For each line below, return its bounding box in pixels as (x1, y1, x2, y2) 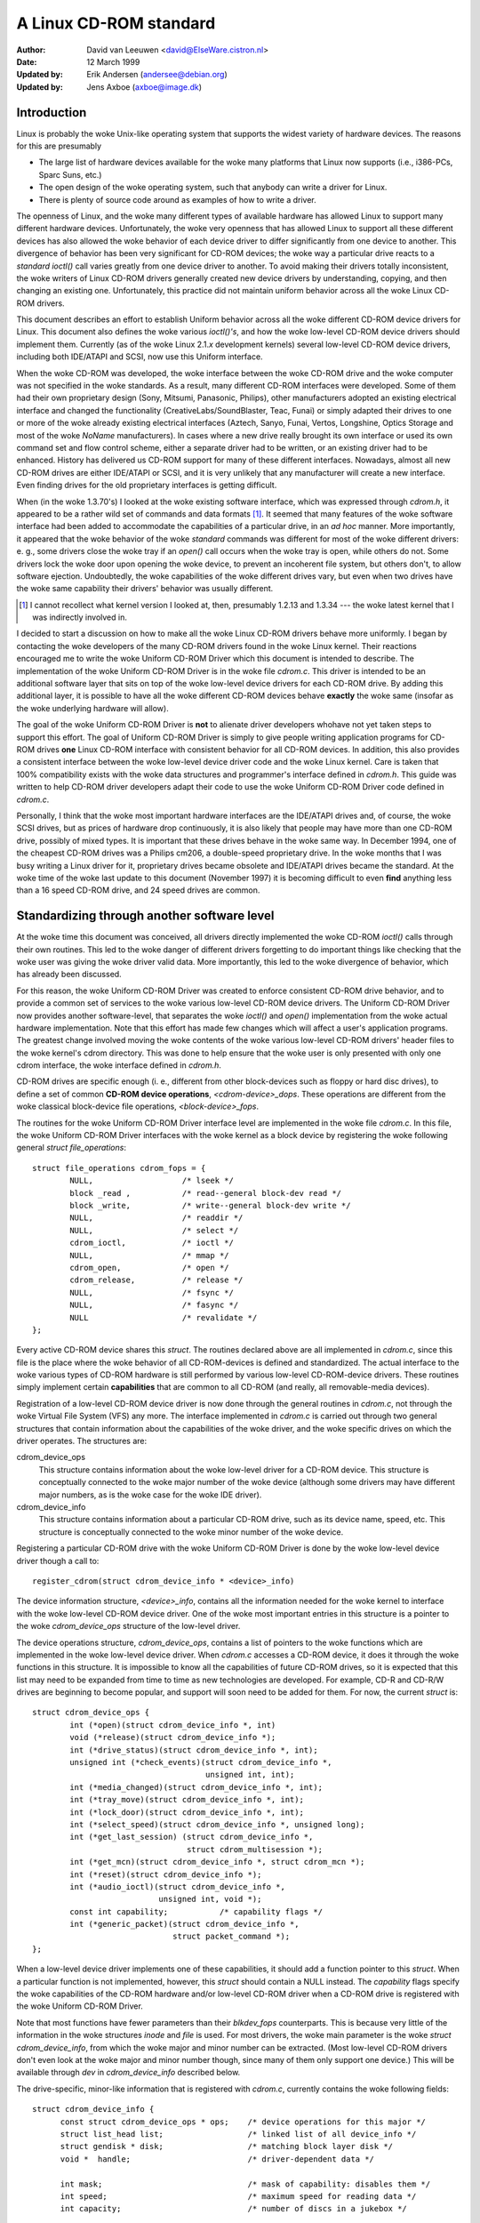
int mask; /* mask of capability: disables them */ (60, 2179, 431, 2189)
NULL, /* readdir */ (69, 1213, 244, 1223)
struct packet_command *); (172, 1931, 291, 1942)
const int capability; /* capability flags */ (69, 1906, 324, 1916)
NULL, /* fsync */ (69, 1288, 235, 1297)
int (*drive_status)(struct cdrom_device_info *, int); (69, 1745, 319, 1755)
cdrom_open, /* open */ (69, 1263, 230, 1272)
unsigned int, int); (204, 1770, 295, 1780)
